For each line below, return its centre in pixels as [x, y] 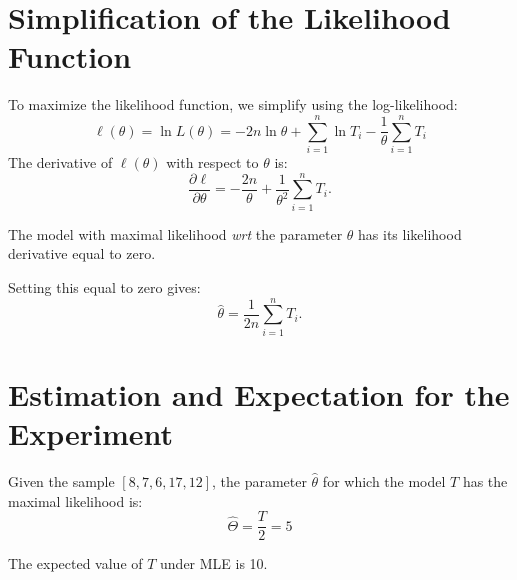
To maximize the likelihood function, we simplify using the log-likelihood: [233, 104]
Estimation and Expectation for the [259, 393]
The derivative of [60, 162]
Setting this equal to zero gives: [104, 286]
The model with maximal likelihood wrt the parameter [175, 233]
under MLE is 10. [214, 563]
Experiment [91, 433]
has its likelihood [410, 233]
